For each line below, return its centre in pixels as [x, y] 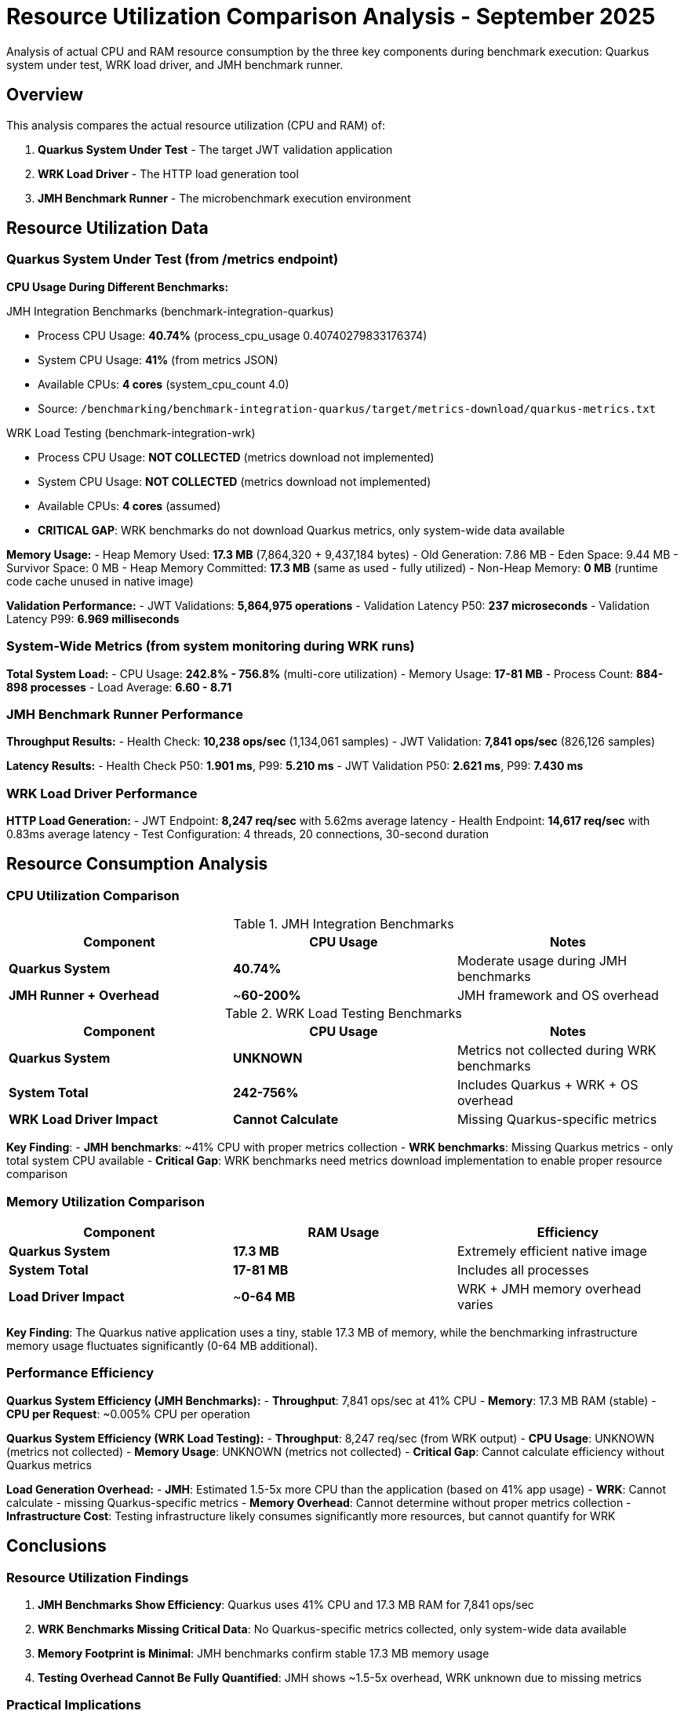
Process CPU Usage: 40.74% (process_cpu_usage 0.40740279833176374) [233, 335]
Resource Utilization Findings [98, 1577]
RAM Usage [344, 1233]
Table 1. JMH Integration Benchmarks [344, 924]
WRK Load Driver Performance [102, 793]
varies [475, 1305]
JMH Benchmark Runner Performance [125, 714]
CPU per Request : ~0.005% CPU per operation [128, 1414]
